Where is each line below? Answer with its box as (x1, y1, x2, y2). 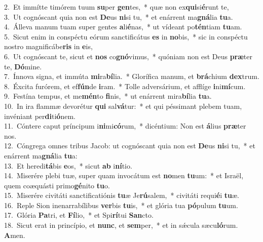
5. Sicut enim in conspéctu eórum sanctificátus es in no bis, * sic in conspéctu (4, 31, 248, 42)
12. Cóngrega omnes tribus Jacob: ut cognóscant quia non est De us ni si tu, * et (4, 140, 255, 151)
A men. (4, 229, 25, 240)
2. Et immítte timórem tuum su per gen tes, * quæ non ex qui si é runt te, (4, 2, 229, 12)
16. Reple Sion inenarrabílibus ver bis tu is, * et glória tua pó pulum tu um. (4, 199, 238, 210)
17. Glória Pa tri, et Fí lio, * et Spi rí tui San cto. (4, 210, 154, 220)
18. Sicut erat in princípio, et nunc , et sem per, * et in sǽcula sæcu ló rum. (4, 220, 238, 230)
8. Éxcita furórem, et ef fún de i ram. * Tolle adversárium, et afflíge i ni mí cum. (4, 80, 246, 91)
